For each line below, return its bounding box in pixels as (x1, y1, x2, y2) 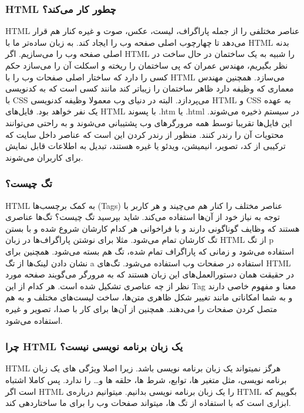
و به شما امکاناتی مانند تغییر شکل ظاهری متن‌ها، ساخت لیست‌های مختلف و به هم (5, 291, 293, 303)
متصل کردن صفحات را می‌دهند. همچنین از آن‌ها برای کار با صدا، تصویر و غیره (5, 302, 278, 314)
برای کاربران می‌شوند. (5, 151, 83, 163)
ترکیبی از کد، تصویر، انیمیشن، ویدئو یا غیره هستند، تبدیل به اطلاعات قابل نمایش (5, 140, 286, 152)
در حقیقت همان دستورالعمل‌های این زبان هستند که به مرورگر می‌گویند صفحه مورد (5, 268, 294, 280)
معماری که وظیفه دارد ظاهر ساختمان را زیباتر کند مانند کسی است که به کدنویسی (5, 82, 294, 94)
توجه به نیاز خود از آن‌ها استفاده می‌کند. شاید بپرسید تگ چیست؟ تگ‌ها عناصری (5, 211, 280, 223)
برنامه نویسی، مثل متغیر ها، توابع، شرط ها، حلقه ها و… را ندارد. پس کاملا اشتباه (5, 373, 287, 385)
